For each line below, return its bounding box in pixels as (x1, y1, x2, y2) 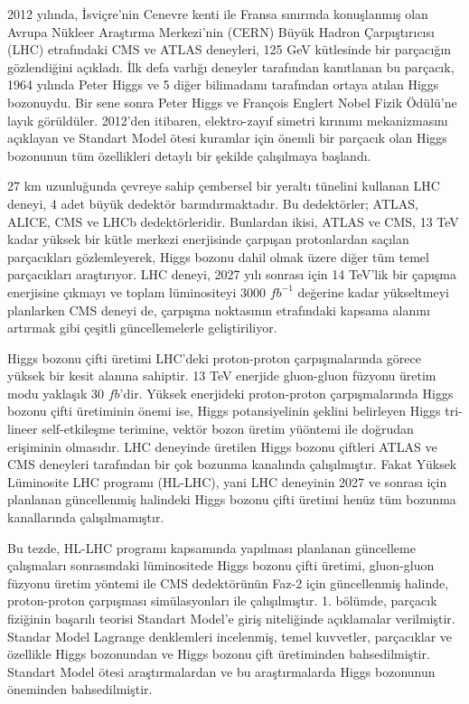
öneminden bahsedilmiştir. (7, 680, 153, 699)
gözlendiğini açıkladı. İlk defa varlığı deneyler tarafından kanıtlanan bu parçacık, (7, 57, 455, 76)
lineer (7, 419, 38, 438)
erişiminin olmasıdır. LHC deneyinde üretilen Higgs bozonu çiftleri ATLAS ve (7, 436, 437, 455)
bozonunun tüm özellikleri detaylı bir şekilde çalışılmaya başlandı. (7, 145, 371, 164)
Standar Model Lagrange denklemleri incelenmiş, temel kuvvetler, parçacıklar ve (7, 626, 453, 645)
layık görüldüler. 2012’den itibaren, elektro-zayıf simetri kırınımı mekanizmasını (7, 110, 448, 129)
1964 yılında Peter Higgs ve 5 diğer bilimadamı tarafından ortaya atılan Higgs (7, 75, 439, 94)
